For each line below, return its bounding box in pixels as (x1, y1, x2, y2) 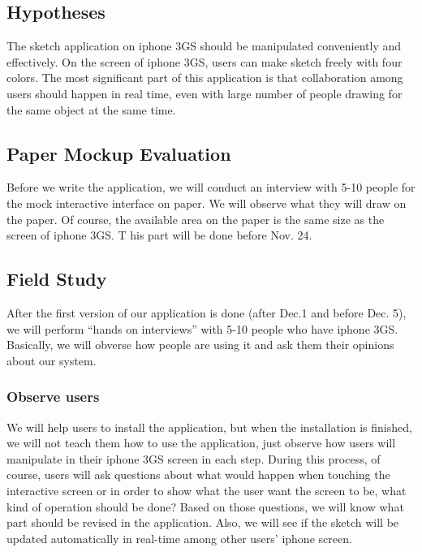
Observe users (6, 386, 100, 407)
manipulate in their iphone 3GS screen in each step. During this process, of (6, 450, 381, 467)
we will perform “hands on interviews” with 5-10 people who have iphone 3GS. (6, 320, 398, 337)
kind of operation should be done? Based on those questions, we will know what (6, 498, 404, 515)
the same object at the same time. (6, 101, 176, 118)
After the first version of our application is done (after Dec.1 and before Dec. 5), (6, 304, 407, 321)
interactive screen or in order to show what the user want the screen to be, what (6, 481, 407, 498)
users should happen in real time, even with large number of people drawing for (6, 84, 403, 101)
